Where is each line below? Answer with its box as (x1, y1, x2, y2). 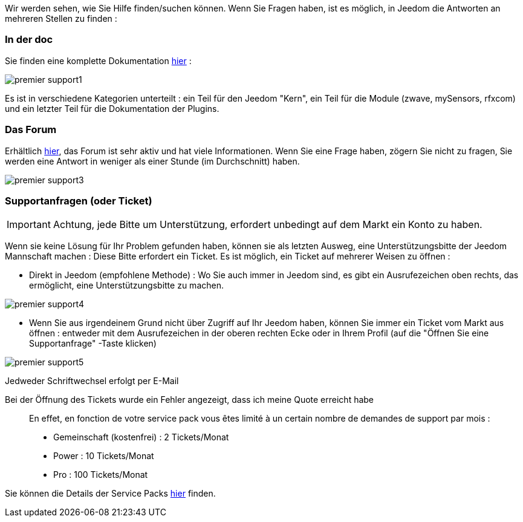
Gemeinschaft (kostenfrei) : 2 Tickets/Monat (53, 432, 229, 443)
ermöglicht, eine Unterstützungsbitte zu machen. (29, 280, 224, 291)
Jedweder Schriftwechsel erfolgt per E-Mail (5, 376, 179, 387)
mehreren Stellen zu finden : (5, 13, 117, 24)
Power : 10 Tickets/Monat (53, 451, 154, 462)
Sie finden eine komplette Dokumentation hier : (5, 55, 192, 66)
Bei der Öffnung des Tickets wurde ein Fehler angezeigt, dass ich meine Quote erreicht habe (5, 394, 374, 405)
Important (7, 218, 51, 231)
